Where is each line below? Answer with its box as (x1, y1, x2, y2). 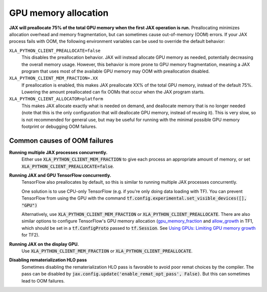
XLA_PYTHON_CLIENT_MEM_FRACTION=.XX (9, 76, 98, 81)
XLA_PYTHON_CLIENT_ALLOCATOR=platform (9, 96, 103, 102)
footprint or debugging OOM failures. (21, 124, 97, 129)
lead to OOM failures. (21, 278, 65, 284)
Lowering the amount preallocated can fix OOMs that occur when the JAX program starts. (21, 89, 205, 95)
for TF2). (21, 232, 40, 238)
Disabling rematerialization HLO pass (9, 257, 87, 263)
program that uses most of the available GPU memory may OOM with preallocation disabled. (21, 68, 210, 74)
